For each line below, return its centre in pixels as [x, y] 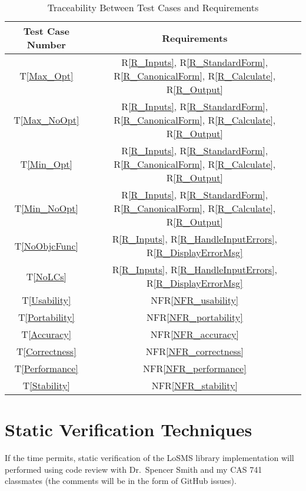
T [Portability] [46, 317]
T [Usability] [46, 300]
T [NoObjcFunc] [46, 245]
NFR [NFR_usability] [195, 300]
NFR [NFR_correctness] [194, 351]
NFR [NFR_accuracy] [194, 334]
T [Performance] [46, 368]
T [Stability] [46, 385]
